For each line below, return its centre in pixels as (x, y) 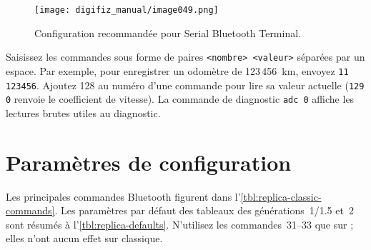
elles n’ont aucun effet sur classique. (84, 238)
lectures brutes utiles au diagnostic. (83, 112)
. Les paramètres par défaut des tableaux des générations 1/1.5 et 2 (204, 210)
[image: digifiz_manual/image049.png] (127, 10)
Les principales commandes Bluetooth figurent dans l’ (123, 196)
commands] (30, 210)
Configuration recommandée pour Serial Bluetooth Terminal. (168, 32)
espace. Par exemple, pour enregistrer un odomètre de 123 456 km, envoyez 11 (177, 70)
